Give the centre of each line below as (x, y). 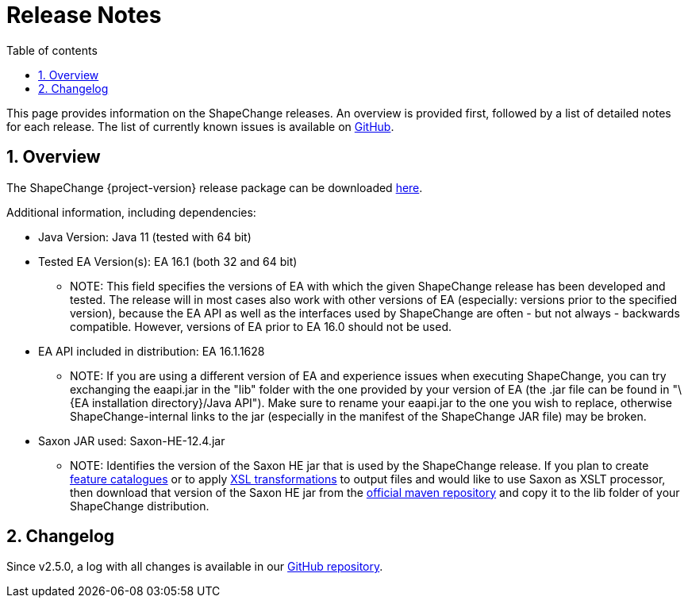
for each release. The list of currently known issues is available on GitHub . (200, 126)
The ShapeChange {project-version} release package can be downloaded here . (215, 187)
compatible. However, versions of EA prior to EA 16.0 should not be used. (261, 326)
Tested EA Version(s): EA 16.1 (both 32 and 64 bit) (168, 261)
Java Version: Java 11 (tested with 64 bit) (145, 237)
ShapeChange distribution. (140, 506)
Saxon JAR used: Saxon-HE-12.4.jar (132, 440)
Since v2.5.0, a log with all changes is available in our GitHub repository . (195, 567)
